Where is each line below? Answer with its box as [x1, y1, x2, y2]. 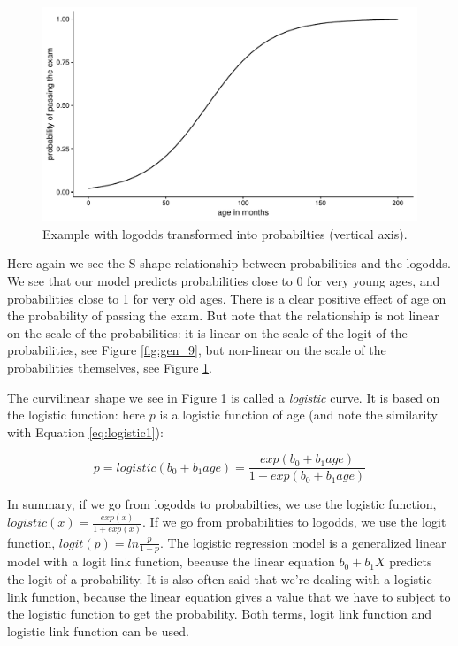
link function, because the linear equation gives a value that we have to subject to [7, 587, 451, 605]
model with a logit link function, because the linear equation [7, 552, 335, 571]
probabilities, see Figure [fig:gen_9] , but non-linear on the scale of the [7, 341, 386, 359]
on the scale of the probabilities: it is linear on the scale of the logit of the [7, 323, 408, 342]
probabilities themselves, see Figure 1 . [7, 358, 212, 376]
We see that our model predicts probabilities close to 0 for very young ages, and [7, 272, 440, 289]
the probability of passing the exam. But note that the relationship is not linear [7, 306, 439, 325]
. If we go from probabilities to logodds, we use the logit [142, 512, 447, 531]
